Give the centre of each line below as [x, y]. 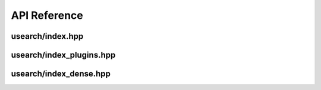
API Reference [47, 15]
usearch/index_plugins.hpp [63, 55]
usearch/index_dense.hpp [61, 74]
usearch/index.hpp [47, 36]
